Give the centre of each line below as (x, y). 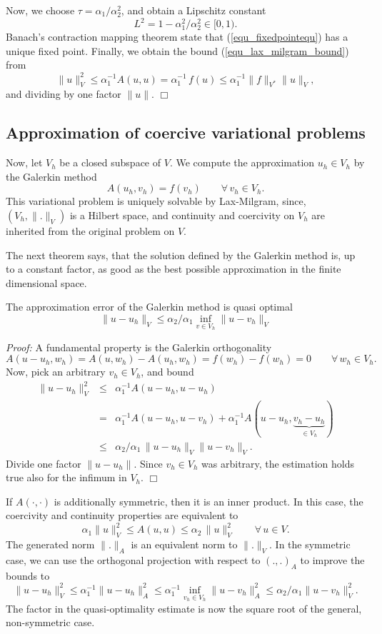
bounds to (28, 575)
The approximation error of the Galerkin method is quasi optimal (149, 307)
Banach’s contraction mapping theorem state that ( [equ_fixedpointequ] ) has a (177, 37)
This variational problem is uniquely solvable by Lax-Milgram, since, (156, 201)
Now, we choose (40, 10)
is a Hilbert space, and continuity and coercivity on (182, 215)
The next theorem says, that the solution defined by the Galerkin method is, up (181, 255)
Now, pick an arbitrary (56, 372)
